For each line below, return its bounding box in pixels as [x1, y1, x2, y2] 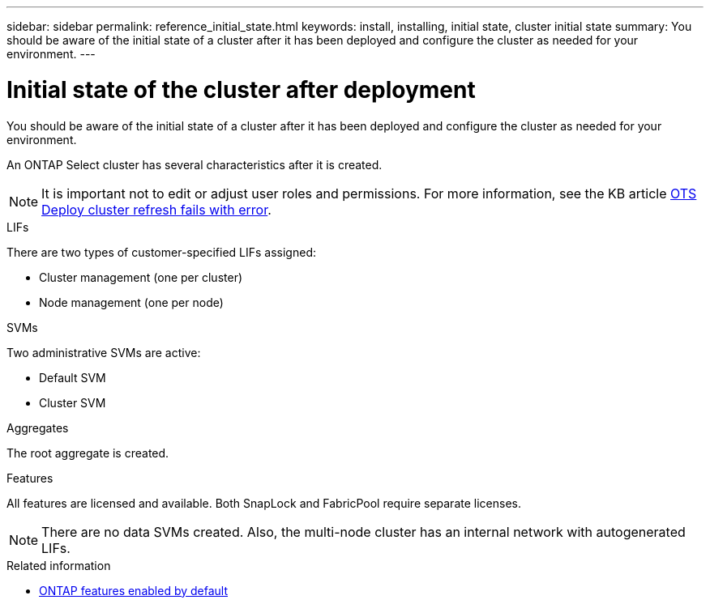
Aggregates [6, 420, 69, 435]
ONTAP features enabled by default [39, 583, 229, 598]
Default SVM [39, 370, 106, 385]
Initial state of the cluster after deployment [6, 75, 476, 104]
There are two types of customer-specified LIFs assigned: [6, 245, 316, 259]
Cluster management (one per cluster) [39, 270, 243, 284]
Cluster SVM [39, 395, 106, 410]
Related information [6, 558, 111, 572]
